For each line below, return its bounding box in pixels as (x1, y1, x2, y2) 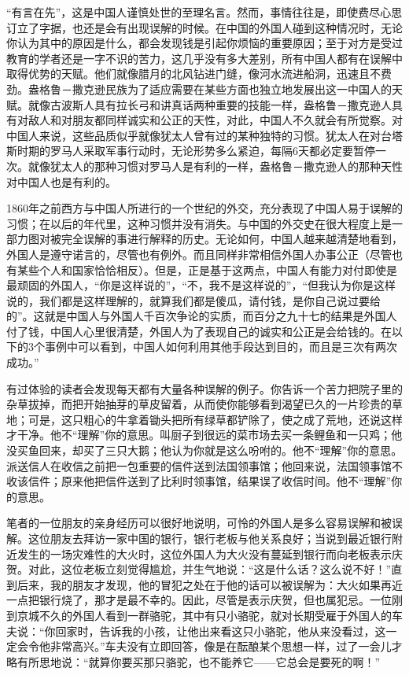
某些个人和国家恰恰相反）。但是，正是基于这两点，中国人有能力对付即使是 (17, 261, 397, 278)
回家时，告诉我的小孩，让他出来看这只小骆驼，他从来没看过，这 (55, 622, 386, 639)
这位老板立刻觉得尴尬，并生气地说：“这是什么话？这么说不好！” (61, 561, 392, 577)
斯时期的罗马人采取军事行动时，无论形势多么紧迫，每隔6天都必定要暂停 (6, 142, 375, 159)
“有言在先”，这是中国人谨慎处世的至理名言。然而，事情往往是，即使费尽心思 (6, 4, 403, 20)
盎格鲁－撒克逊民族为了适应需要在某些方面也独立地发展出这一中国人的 (28, 80, 392, 97)
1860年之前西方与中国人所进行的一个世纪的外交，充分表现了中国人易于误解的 (6, 200, 403, 216)
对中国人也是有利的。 (6, 173, 116, 190)
